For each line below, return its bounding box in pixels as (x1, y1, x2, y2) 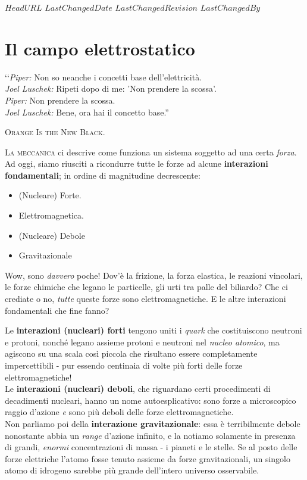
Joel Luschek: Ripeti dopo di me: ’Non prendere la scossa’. (5, 82, 217, 95)
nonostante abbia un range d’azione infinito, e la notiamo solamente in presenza (5, 429, 296, 441)
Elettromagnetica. (18, 209, 84, 222)
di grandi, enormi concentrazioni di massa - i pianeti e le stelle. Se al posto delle (5, 441, 297, 453)
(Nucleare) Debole (18, 229, 85, 241)
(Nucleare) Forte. (18, 189, 82, 201)
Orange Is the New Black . (5, 126, 105, 138)
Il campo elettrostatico (5, 36, 195, 60)
